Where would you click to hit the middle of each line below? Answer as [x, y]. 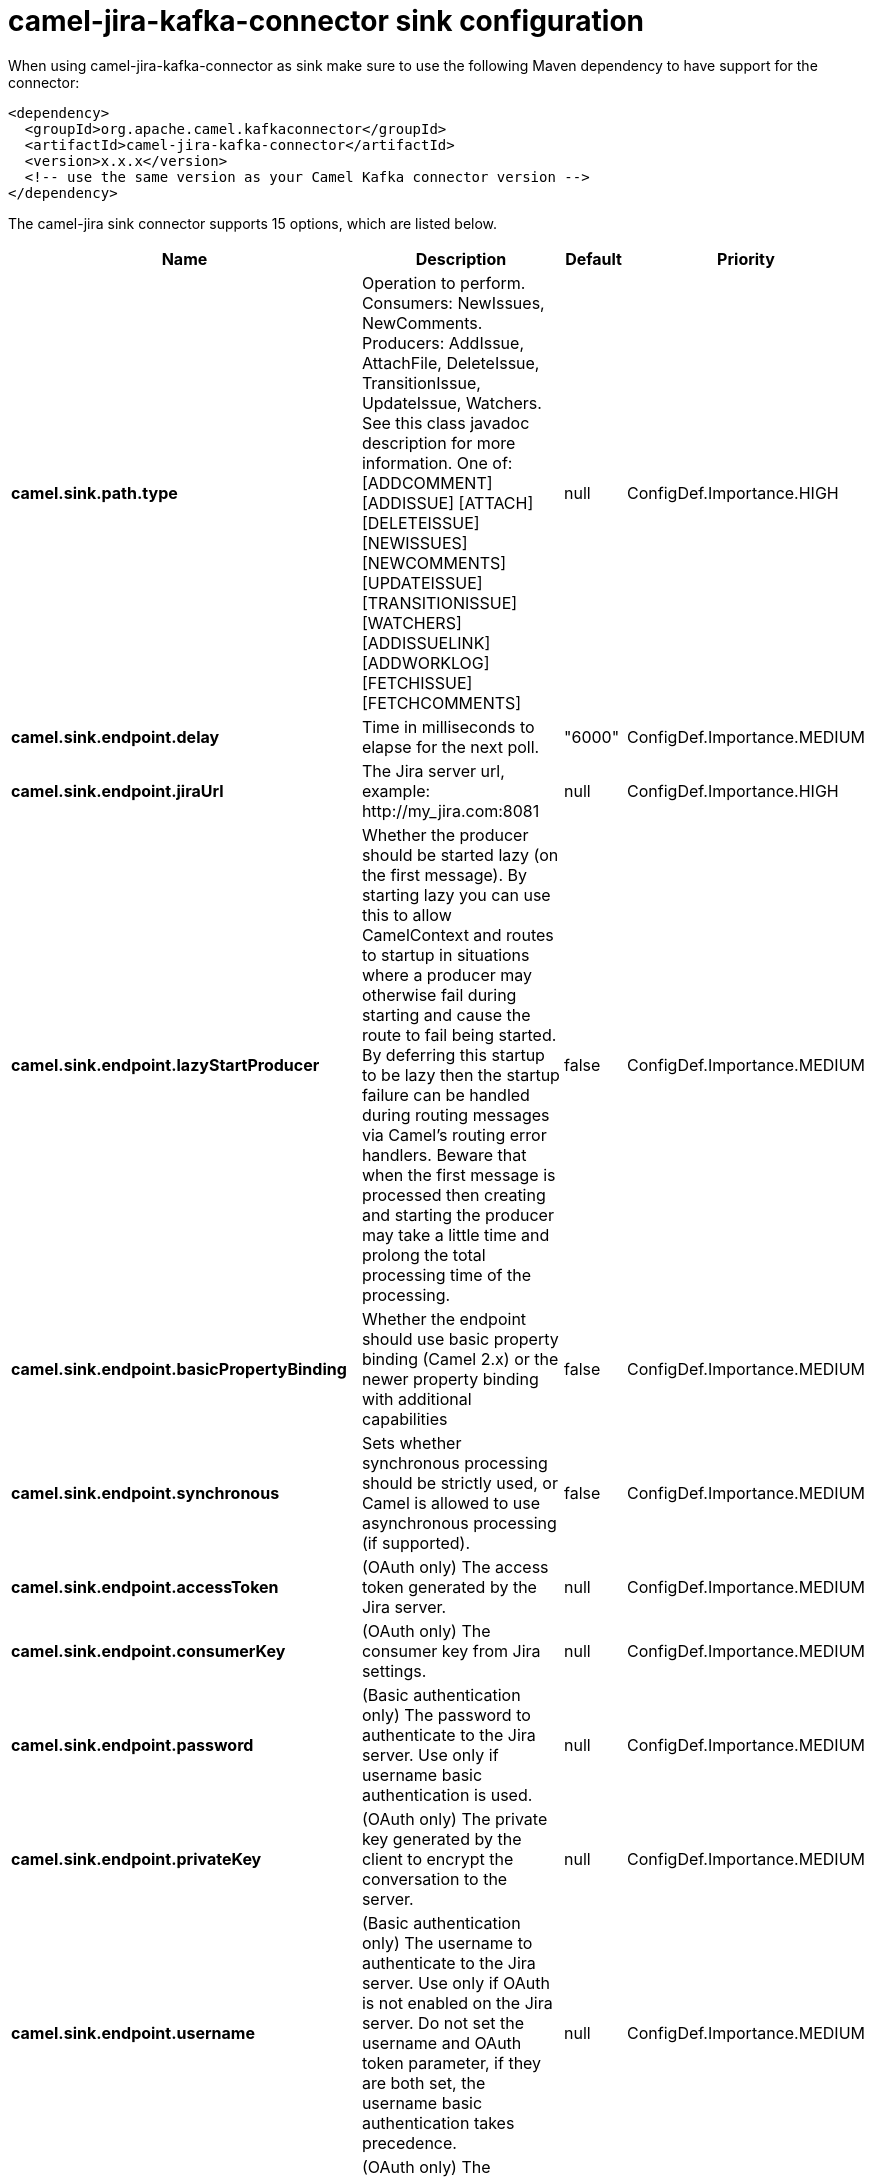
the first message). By [444, 874]
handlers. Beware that [444, 1154]
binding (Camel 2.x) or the [460, 1358]
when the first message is [458, 1174]
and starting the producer [457, 1214]
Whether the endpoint [444, 1318]
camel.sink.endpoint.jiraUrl [117, 790]
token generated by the [449, 1586]
